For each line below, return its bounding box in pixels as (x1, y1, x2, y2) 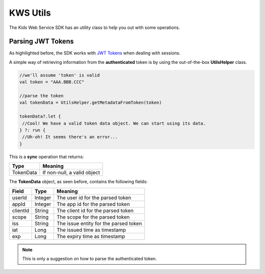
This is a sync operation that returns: (9, 154, 84, 160)
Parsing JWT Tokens (9, 37, 74, 46)
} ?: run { (19, 127, 46, 133)
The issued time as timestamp (56, 226, 126, 233)
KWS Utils (9, 7, 51, 18)
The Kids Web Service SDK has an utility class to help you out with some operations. (9, 25, 180, 30)
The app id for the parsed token (56, 200, 130, 207)
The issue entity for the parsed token (56, 220, 142, 227)
